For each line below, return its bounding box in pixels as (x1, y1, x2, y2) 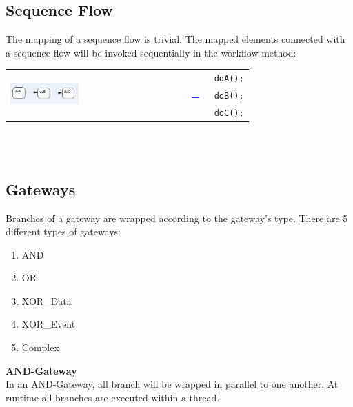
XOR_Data (21, 293, 72, 308)
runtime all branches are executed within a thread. (6, 390, 220, 404)
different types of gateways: (6, 224, 121, 239)
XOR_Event (21, 317, 76, 331)
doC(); (214, 108, 244, 118)
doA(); (214, 74, 244, 84)
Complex (21, 340, 59, 355)
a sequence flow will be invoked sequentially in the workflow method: (6, 45, 296, 59)
